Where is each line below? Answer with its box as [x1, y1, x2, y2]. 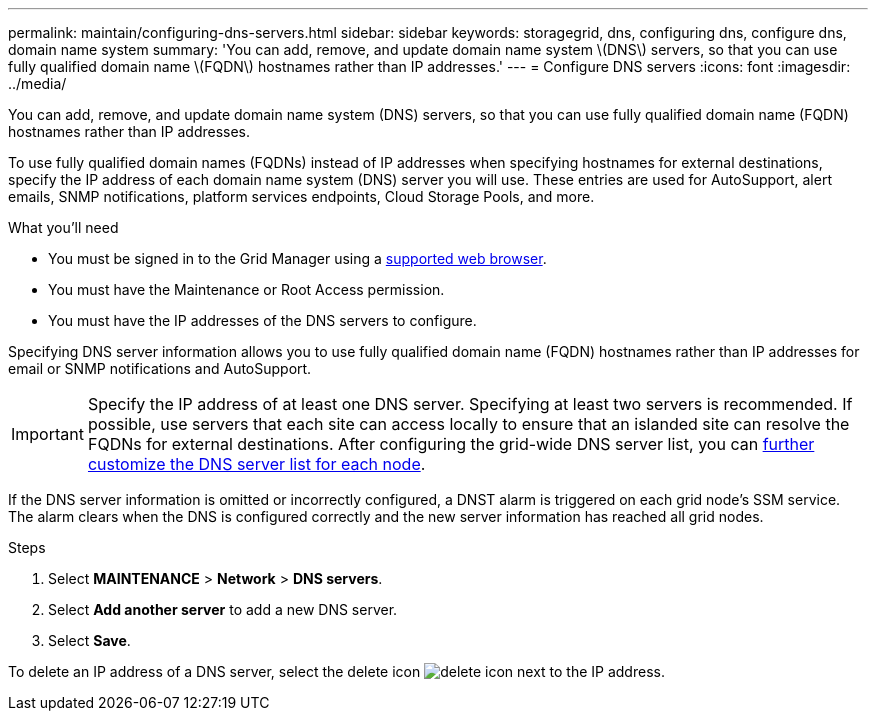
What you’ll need [8, 219, 119, 236]
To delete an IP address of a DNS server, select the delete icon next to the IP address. [8, 663, 665, 680]
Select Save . [48, 632, 131, 649]
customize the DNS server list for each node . [87, 454, 426, 474]
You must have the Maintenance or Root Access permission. [48, 281, 445, 298]
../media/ [8, 75, 67, 92]
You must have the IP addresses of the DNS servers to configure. [48, 312, 477, 329]
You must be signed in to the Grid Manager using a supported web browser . [48, 250, 547, 267]
